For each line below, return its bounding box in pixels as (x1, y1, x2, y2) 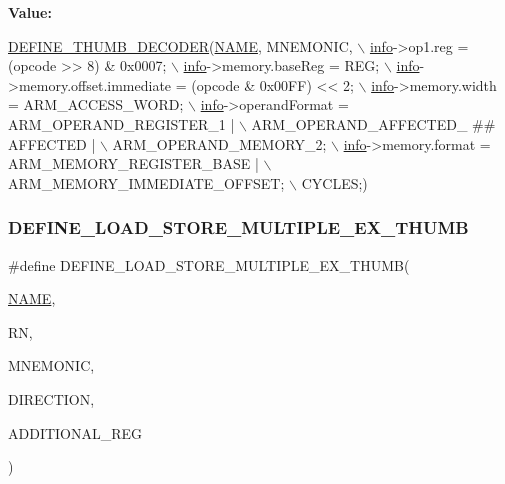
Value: (8, 2, 52, 22)
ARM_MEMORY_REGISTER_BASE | (8, 153, 259, 174)
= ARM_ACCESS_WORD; (8, 94, 184, 115)
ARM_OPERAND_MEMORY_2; (112, 133, 327, 154)
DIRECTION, (8, 388, 95, 409)
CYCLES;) (301, 172, 368, 193)
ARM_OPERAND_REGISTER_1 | (8, 113, 235, 134)
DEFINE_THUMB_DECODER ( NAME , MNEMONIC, (8, 35, 353, 56)
